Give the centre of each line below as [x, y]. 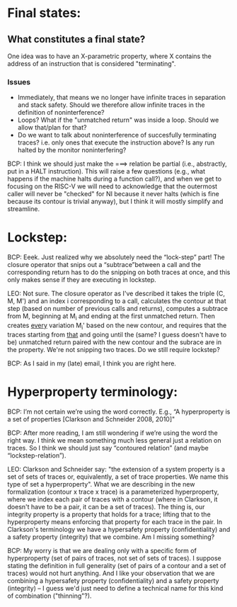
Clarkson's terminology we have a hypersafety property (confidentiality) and [119, 529]
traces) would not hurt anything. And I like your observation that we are [111, 573]
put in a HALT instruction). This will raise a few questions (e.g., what [106, 171]
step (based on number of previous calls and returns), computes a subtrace [118, 309]
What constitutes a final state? [76, 39]
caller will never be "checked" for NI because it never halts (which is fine [113, 194]
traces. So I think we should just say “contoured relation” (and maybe [108, 448]
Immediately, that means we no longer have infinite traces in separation [122, 98]
